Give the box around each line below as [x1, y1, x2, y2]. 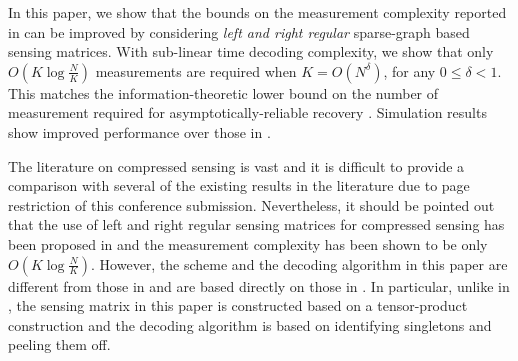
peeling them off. [8, 334, 111, 355]
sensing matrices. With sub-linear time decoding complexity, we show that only [8, 41, 494, 62]
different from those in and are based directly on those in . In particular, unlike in [8, 275, 510, 296]
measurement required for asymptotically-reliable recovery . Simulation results [8, 102, 487, 123]
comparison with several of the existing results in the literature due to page [8, 175, 470, 196]
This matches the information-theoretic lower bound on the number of [8, 82, 439, 103]
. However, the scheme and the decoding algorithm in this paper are [91, 253, 508, 274]
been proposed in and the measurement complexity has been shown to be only [8, 233, 488, 254]
